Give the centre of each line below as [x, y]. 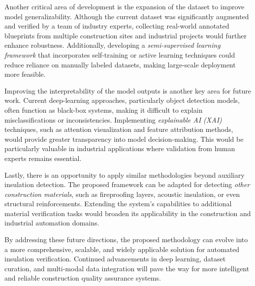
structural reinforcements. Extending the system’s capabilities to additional [118, 204]
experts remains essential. [43, 158]
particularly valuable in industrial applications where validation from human [120, 148]
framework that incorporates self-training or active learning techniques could [120, 54]
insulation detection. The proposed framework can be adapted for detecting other [127, 184]
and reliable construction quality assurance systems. [83, 278]
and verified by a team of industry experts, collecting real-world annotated [117, 26]
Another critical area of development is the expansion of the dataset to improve [125, 6]
